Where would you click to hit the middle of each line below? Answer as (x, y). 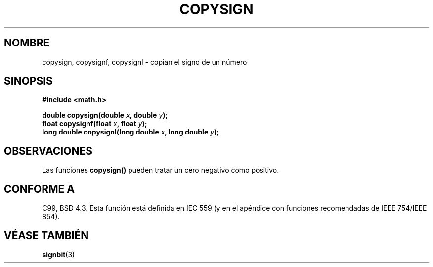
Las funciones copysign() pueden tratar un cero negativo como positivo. (161, 170)
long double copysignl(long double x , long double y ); (131, 132)
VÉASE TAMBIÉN (46, 235)
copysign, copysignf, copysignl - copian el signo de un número (145, 62)
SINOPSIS (28, 81)
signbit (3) (59, 254)
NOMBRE (27, 43)
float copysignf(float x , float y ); (95, 124)
